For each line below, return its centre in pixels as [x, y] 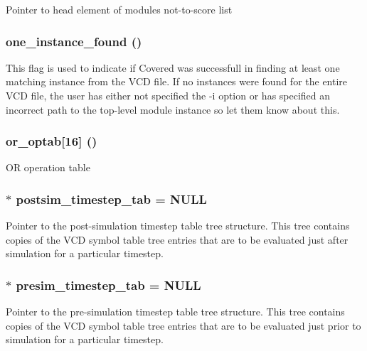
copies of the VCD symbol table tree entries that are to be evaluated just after [177, 239]
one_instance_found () [74, 41]
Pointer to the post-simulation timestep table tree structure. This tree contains [178, 226]
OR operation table [48, 167]
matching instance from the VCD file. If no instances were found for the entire [177, 81]
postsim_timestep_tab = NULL [111, 199]
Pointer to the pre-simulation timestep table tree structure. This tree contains [175, 312]
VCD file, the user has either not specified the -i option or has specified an [168, 95]
